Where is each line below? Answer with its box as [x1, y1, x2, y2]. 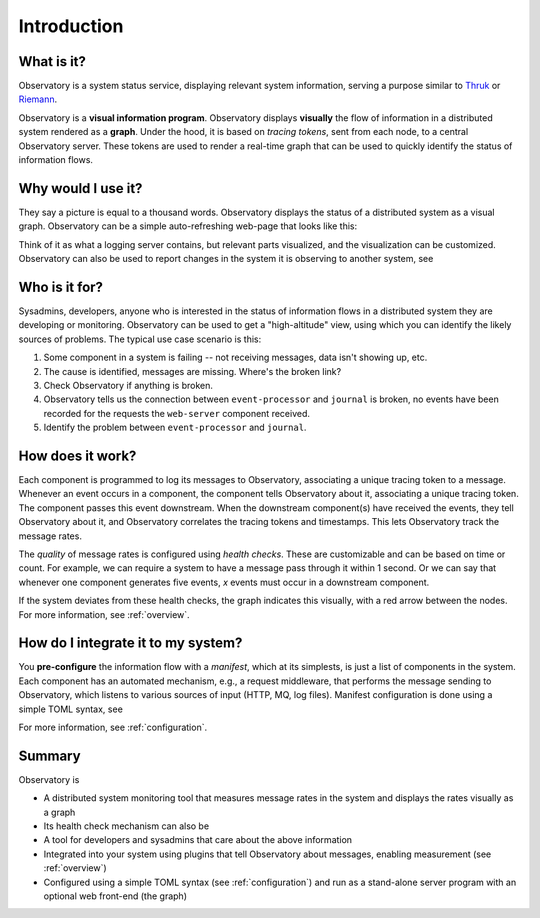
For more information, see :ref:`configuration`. [18, 721, 208, 734]
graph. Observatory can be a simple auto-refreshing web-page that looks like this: [18, 220, 358, 232]
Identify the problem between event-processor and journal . [43, 421, 307, 434]
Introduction [18, 15, 124, 37]
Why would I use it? [18, 180, 143, 197]
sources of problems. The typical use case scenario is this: [18, 333, 262, 345]
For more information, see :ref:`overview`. [18, 608, 190, 620]
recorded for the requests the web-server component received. [43, 407, 310, 419]
